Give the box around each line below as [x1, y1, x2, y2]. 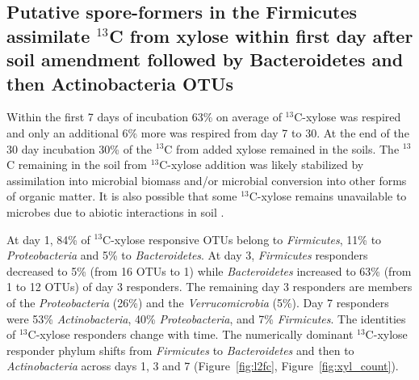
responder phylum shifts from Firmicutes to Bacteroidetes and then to [6, 341, 354, 358]
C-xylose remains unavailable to [249, 188, 407, 205]
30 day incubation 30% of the [6, 140, 153, 157]
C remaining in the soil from [6, 156, 147, 173]
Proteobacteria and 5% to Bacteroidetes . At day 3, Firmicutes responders [6, 247, 368, 264]
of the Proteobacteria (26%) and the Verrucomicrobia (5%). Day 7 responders [6, 293, 389, 310]
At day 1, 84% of [6, 230, 90, 247]
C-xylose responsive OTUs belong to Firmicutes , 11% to [103, 230, 382, 247]
